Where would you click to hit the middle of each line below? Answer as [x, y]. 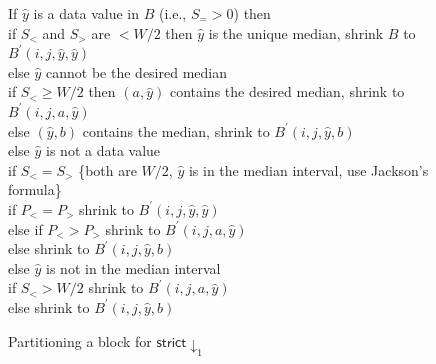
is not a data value [103, 150]
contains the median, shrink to [176, 130]
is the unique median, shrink [296, 32]
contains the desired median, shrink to [287, 91]
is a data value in [86, 13]
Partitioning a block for [80, 340]
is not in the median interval [133, 267]
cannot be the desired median [137, 71]
